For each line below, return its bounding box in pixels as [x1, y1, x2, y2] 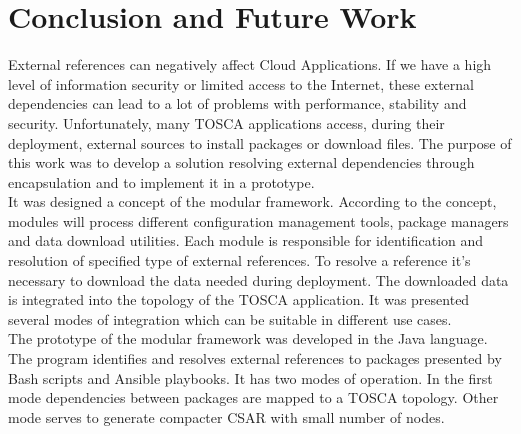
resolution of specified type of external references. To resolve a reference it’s [8, 250, 471, 271]
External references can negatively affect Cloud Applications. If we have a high [8, 54, 492, 75]
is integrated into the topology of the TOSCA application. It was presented [8, 289, 470, 310]
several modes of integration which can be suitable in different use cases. [8, 308, 452, 329]
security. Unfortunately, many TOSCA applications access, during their [8, 112, 445, 133]
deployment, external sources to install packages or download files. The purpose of [8, 132, 512, 153]
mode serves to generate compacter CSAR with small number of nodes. [8, 406, 445, 427]
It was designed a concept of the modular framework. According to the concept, [8, 191, 497, 212]
